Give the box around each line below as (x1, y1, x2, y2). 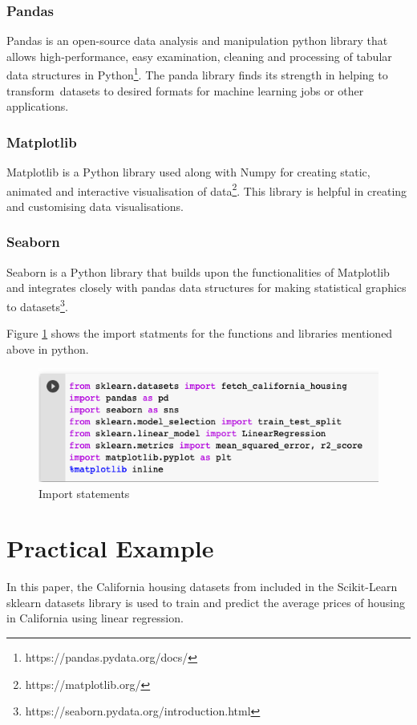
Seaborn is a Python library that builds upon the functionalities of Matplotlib (6, 263, 390, 280)
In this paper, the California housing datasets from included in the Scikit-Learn (6, 578, 398, 595)
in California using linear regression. (6, 610, 184, 626)
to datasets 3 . (6, 295, 68, 314)
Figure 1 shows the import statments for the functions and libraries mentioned (6, 325, 393, 342)
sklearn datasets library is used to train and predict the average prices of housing (6, 593, 406, 610)
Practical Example (6, 532, 214, 565)
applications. (6, 98, 69, 115)
